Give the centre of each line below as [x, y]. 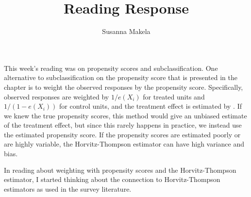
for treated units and [174, 96]
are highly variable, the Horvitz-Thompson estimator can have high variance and [124, 144]
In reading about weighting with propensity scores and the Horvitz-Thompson [120, 170]
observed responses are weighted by [57, 96]
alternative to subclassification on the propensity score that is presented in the [121, 77]
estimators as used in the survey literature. [68, 189]
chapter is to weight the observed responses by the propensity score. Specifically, [124, 87]
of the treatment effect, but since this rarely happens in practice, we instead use [123, 125]
